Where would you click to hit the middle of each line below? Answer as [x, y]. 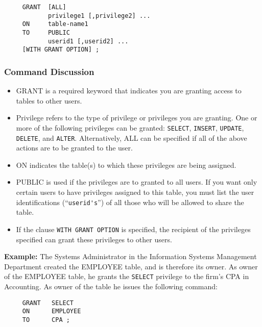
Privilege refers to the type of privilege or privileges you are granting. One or [137, 118]
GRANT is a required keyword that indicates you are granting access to [129, 91]
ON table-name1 [55, 24]
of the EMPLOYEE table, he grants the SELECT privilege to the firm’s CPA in [127, 276]
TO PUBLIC [46, 32]
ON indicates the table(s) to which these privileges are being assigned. [126, 165]
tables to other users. [49, 100]
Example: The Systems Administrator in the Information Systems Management [130, 256]
